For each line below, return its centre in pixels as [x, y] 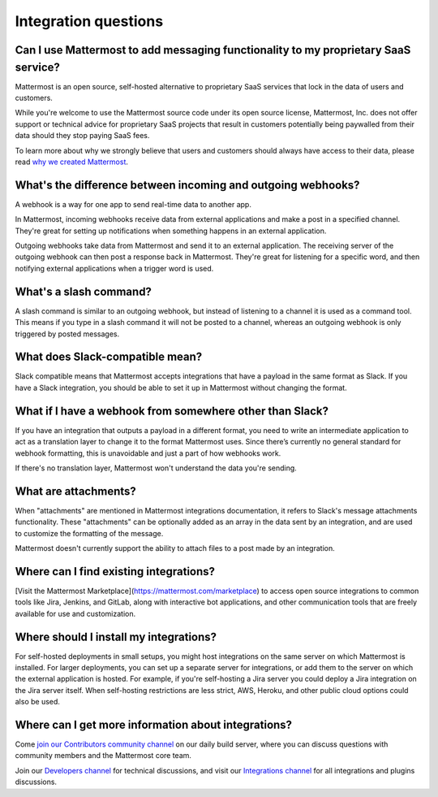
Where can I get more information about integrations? [153, 724]
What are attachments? [76, 491]
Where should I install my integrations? [116, 637]
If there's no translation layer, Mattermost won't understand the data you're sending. [156, 468]
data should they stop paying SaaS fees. [82, 136]
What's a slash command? [83, 291]
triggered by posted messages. [67, 334]
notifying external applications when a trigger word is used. [114, 268]
